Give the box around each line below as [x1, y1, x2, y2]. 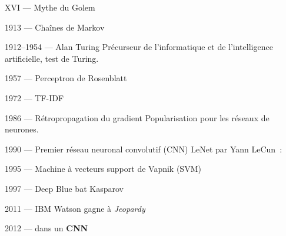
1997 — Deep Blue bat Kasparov [5, 182, 124, 194]
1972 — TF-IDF [5, 91, 64, 104]
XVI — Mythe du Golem [5, 1, 95, 13]
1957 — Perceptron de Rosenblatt [5, 72, 127, 84]
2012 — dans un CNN [5, 222, 88, 234]
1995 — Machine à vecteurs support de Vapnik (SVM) [5, 162, 201, 175]
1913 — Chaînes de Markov [5, 21, 105, 33]
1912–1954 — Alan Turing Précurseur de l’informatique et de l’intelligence [5, 41, 273, 53]
